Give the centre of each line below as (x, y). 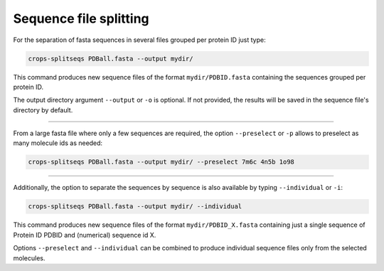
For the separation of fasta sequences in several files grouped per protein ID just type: (139, 40)
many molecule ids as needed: (58, 143)
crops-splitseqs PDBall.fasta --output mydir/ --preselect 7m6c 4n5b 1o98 (161, 162)
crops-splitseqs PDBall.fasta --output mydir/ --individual (135, 207)
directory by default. (43, 110)
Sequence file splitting (81, 18)
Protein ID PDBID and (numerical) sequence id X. (85, 235)
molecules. (29, 258)
